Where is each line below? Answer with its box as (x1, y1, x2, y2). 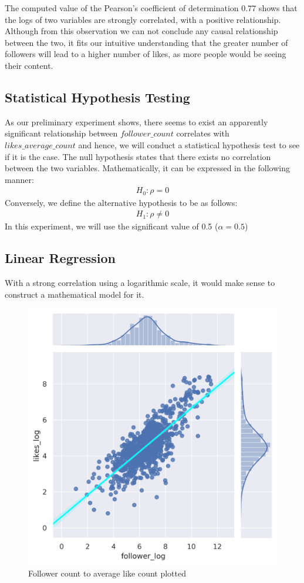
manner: (5, 173, 34, 185)
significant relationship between (5, 127, 118, 139)
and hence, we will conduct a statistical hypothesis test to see (78, 138, 300, 151)
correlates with (176, 127, 229, 139)
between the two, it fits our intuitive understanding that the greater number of (5, 36, 288, 48)
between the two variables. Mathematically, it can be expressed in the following (5, 162, 291, 174)
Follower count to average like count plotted (28, 567, 186, 579)
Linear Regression (5, 249, 116, 267)
